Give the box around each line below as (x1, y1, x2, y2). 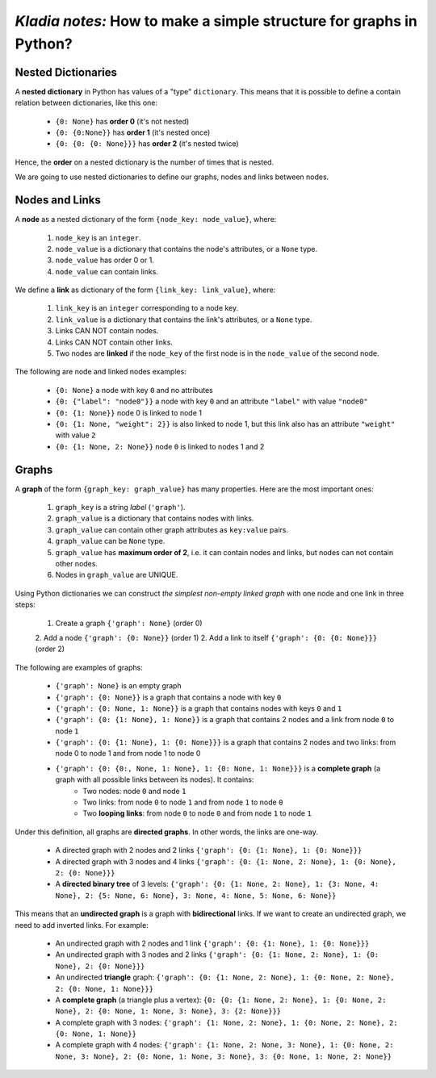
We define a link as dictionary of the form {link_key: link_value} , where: (15, 285, 276, 295)
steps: (15, 600, 36, 609)
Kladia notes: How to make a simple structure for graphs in (15, 12, 417, 30)
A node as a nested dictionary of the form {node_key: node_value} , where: (15, 215, 277, 224)
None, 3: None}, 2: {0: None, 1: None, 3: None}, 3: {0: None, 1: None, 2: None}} (55, 1051, 392, 1061)
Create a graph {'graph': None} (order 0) (55, 618, 203, 628)
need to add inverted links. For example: (15, 920, 149, 930)
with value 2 (55, 430, 96, 440)
